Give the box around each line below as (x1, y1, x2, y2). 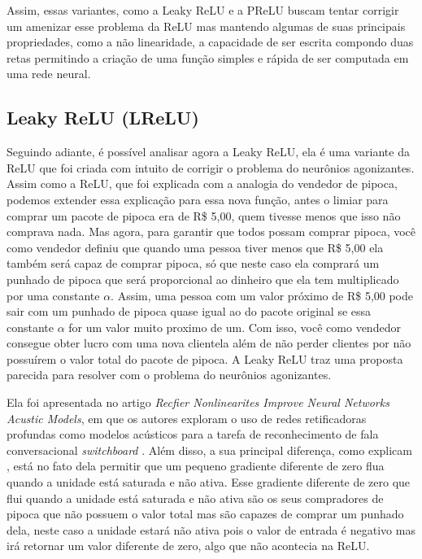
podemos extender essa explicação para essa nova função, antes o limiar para (7, 190, 389, 207)
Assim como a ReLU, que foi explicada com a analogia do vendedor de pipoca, (7, 175, 398, 192)
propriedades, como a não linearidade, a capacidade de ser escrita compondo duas (7, 33, 414, 50)
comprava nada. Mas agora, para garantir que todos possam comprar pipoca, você (7, 223, 416, 240)
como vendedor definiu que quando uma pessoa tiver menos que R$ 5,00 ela (7, 238, 384, 255)
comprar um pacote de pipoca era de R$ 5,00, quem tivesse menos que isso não (7, 207, 401, 224)
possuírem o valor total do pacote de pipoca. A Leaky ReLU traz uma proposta (7, 350, 403, 367)
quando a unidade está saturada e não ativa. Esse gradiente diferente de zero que (7, 474, 411, 491)
